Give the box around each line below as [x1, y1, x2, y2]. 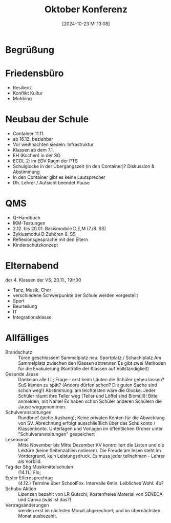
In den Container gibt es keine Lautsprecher [12, 174, 106, 180]
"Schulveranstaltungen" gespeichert [18, 431, 95, 437]
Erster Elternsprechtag [5, 474, 53, 481]
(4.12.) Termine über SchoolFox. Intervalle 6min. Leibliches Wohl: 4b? [18, 480, 164, 486]
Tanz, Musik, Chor [12, 287, 52, 293]
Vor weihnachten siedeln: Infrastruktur [12, 141, 94, 147]
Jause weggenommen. [18, 403, 67, 409]
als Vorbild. [18, 458, 42, 464]
